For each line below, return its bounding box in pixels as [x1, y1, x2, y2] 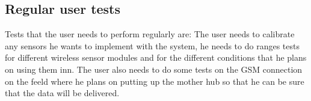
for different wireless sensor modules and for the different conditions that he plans [5, 51, 307, 64]
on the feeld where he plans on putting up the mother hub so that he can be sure [5, 75, 304, 87]
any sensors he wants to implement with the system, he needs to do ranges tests [5, 39, 300, 52]
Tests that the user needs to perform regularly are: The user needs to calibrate [5, 28, 295, 40]
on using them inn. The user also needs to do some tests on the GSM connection [5, 63, 303, 75]
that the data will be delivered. [5, 87, 120, 99]
